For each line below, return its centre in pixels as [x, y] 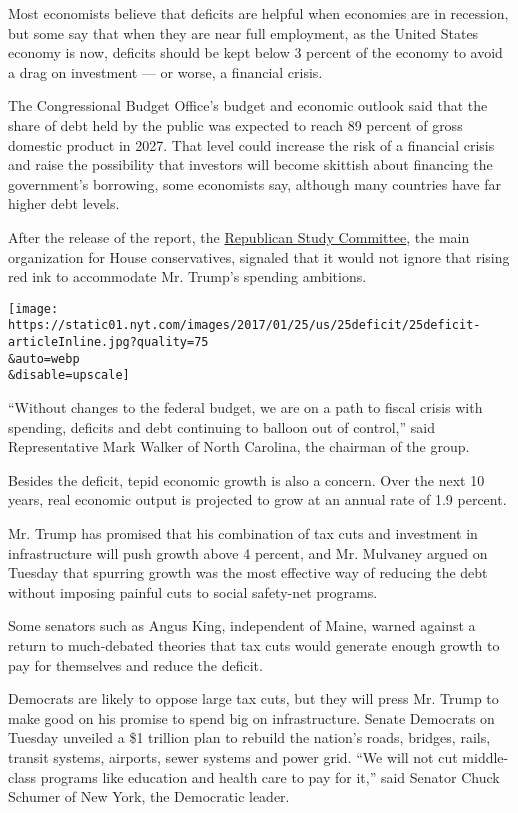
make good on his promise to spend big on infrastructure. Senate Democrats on [251, 717]
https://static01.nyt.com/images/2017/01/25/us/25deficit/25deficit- [244, 325]
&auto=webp [44, 358]
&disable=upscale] [69, 375]
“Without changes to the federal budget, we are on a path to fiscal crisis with [245, 407]
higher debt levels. [64, 203]
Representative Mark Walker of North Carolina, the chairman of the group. [239, 446]
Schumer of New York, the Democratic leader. [149, 796]
